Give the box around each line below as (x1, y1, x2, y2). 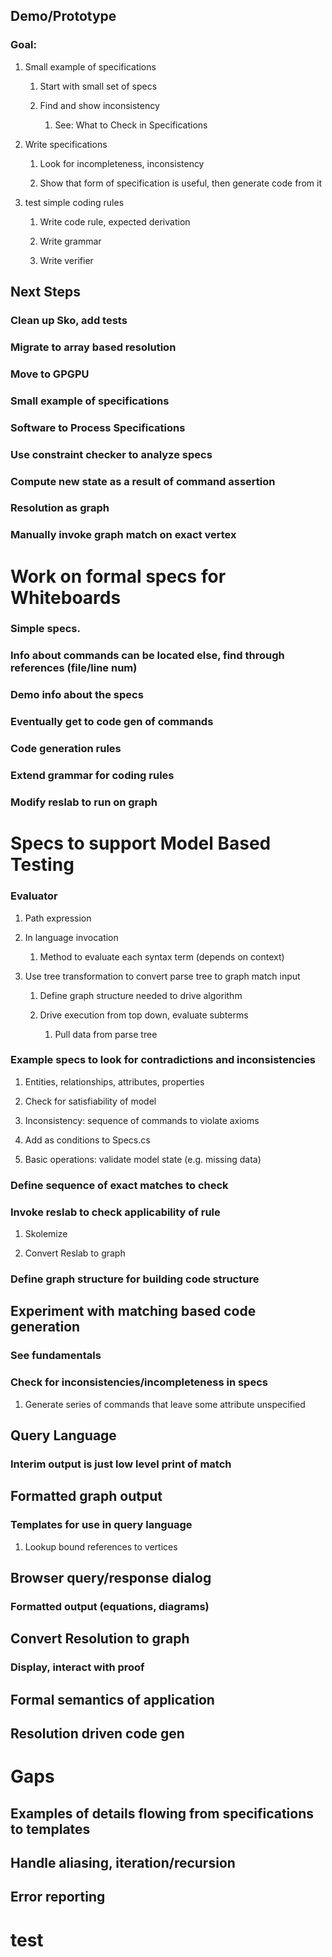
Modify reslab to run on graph (10, 795, 158, 809)
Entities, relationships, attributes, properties (24, 1075, 205, 1088)
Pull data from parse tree (54, 1028, 158, 1040)
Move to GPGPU (10, 367, 90, 381)
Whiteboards (10, 586, 122, 609)
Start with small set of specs (39, 80, 158, 92)
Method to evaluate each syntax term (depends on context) (39, 950, 285, 963)
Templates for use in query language (10, 1518, 193, 1532)
